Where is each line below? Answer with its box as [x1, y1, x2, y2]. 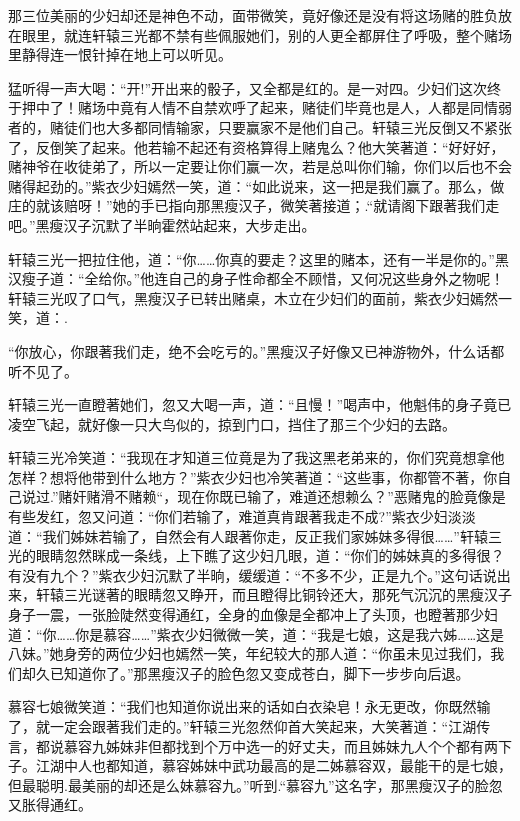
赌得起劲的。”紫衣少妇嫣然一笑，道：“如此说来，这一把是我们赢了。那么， [8, 175, 491, 196]
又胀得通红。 [8, 794, 92, 815]
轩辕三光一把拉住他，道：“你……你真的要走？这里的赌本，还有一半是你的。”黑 [8, 248, 509, 269]
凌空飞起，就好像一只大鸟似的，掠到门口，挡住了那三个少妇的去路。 [8, 413, 456, 434]
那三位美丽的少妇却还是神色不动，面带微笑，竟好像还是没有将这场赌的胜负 [8, 5, 498, 25]
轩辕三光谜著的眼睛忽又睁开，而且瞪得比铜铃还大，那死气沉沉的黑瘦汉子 [35, 584, 512, 605]
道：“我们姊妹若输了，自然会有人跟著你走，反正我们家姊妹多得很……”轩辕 [8, 525, 488, 546]
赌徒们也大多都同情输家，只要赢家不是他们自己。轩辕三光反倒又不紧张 [49, 116, 512, 137]
